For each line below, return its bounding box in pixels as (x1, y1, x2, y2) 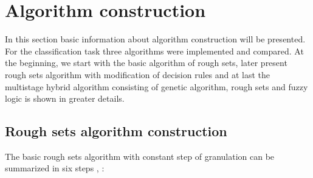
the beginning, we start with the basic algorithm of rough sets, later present (5, 56, 287, 69)
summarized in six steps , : (5, 162, 105, 174)
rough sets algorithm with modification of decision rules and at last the (5, 68, 270, 81)
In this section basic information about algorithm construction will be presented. (5, 33, 306, 45)
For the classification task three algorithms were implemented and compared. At (5, 44, 304, 57)
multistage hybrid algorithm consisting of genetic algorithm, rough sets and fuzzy (5, 80, 308, 93)
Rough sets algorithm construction (5, 122, 227, 140)
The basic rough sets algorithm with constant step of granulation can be (5, 150, 275, 162)
